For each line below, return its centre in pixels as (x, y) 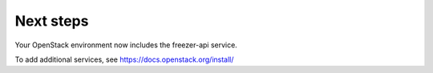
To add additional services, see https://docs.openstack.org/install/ (124, 59)
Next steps (52, 21)
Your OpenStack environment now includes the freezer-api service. (126, 45)
